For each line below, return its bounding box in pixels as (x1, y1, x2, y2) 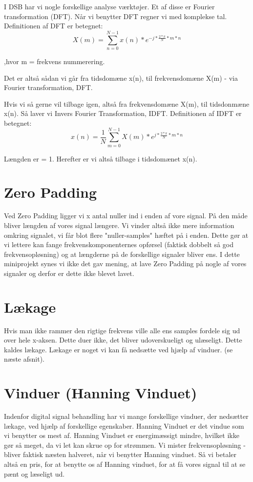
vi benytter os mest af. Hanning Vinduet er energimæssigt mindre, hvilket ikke (4, 430, 239, 440)
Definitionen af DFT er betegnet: (4, 21, 103, 31)
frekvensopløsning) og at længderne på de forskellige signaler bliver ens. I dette (4, 249, 240, 259)
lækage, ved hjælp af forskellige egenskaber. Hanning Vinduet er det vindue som (4, 420, 244, 431)
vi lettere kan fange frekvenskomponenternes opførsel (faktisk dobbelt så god (4, 239, 233, 250)
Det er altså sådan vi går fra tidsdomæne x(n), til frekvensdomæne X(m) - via (4, 72, 238, 83)
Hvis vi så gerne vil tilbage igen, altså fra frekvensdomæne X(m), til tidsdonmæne (4, 98, 250, 109)
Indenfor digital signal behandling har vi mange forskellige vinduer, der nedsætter (4, 411, 249, 421)
